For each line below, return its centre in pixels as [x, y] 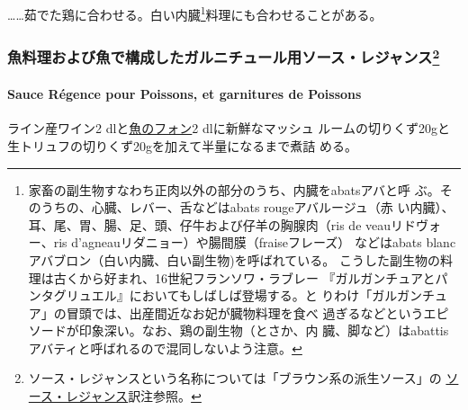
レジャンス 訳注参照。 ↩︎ [134, 396]
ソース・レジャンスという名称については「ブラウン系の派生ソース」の [235, 378]
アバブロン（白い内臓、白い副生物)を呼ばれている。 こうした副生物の [234, 259]
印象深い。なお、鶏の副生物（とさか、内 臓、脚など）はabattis [264, 330]
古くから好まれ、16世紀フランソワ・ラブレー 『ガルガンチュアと [244, 277]
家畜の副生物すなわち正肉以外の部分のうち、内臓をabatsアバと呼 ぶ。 [234, 189]
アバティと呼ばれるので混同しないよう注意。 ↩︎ [165, 348]
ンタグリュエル [72, 295]
